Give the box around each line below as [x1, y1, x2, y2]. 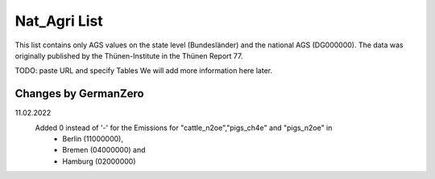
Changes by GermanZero [14, 87, 144, 100]
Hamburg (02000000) [62, 157, 136, 166]
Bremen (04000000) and [62, 145, 146, 155]
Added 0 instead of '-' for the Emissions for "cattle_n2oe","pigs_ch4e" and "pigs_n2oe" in [35, 123, 333, 132]
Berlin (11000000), [62, 134, 124, 144]
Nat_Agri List [14, 12, 104, 30]
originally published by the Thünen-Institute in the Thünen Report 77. [14, 51, 243, 60]
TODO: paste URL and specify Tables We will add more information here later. [14, 66, 273, 75]
